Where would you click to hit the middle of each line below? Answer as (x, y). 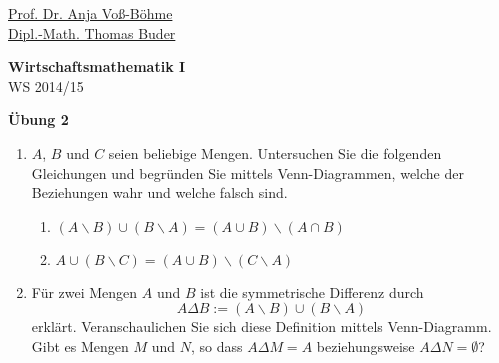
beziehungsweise (365, 345)
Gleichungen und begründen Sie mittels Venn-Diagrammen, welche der (247, 172)
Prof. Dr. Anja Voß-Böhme (90, 13)
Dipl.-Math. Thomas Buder (92, 32)
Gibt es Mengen (80, 345)
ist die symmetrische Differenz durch (312, 291)
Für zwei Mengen (84, 291)
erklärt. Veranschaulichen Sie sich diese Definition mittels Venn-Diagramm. (261, 326)
